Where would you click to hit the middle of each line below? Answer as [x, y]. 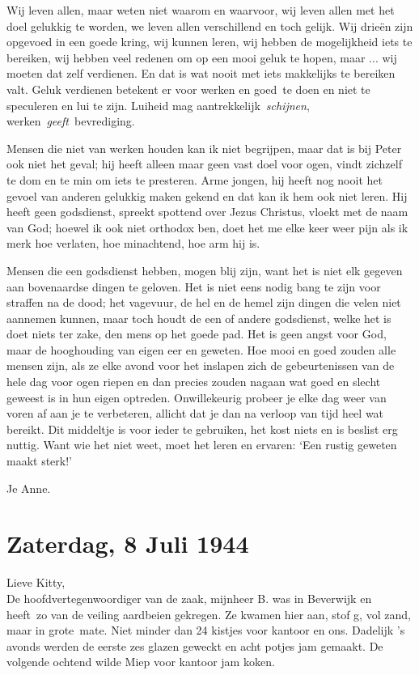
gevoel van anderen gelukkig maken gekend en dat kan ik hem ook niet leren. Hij [207, 195]
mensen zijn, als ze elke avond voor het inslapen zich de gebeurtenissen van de [201, 365]
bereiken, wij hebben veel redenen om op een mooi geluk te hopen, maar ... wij [202, 57]
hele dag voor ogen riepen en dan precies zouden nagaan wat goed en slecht [194, 382]
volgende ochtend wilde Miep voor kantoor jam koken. [141, 662]
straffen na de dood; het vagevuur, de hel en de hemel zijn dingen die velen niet [204, 302]
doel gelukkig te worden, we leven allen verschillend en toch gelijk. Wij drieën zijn [210, 25]
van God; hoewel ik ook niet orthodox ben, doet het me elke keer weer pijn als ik [207, 227]
